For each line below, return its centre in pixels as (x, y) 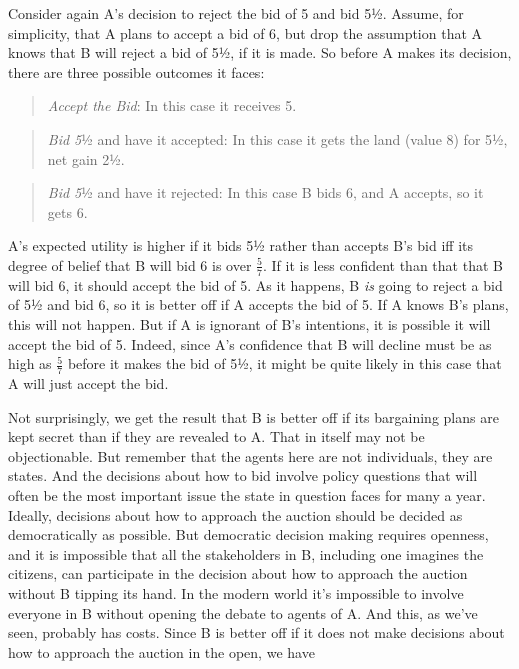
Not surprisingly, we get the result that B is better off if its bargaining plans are (253, 416)
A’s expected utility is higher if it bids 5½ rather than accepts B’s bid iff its (240, 245)
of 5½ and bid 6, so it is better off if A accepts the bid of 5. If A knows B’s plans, (258, 304)
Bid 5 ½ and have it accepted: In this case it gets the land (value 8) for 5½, (277, 138)
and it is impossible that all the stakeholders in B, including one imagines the (246, 553)
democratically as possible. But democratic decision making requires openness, (248, 534)
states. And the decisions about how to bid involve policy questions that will (243, 475)
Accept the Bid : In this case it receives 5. (172, 105)
